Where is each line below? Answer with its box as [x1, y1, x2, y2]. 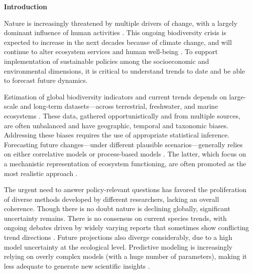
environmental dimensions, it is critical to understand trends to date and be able [4, 65, 245, 76]
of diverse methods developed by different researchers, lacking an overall [4, 194, 219, 204]
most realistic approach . [4, 168, 78, 178]
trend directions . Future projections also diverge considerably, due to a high [4, 232, 233, 242]
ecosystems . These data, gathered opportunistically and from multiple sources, [4, 110, 240, 120]
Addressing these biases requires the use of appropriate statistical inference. [4, 130, 230, 140]
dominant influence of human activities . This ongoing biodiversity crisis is [4, 27, 226, 38]
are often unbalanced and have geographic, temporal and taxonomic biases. [4, 120, 229, 130]
